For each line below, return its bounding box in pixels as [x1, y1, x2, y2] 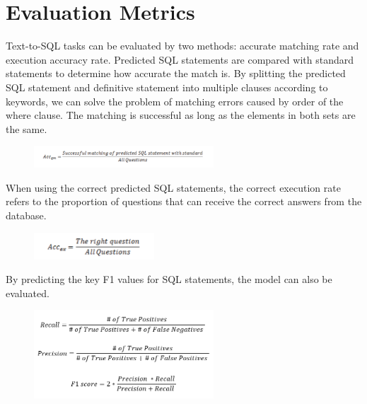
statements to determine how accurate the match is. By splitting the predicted [6, 66, 346, 81]
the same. [6, 121, 47, 136]
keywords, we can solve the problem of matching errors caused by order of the [6, 93, 344, 108]
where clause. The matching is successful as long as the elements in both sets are [6, 108, 356, 122]
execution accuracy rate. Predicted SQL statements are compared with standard [6, 52, 354, 67]
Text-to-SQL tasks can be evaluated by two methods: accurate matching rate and [6, 38, 359, 53]
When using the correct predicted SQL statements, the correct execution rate [6, 180, 341, 195]
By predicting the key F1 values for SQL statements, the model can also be [6, 272, 332, 287]
